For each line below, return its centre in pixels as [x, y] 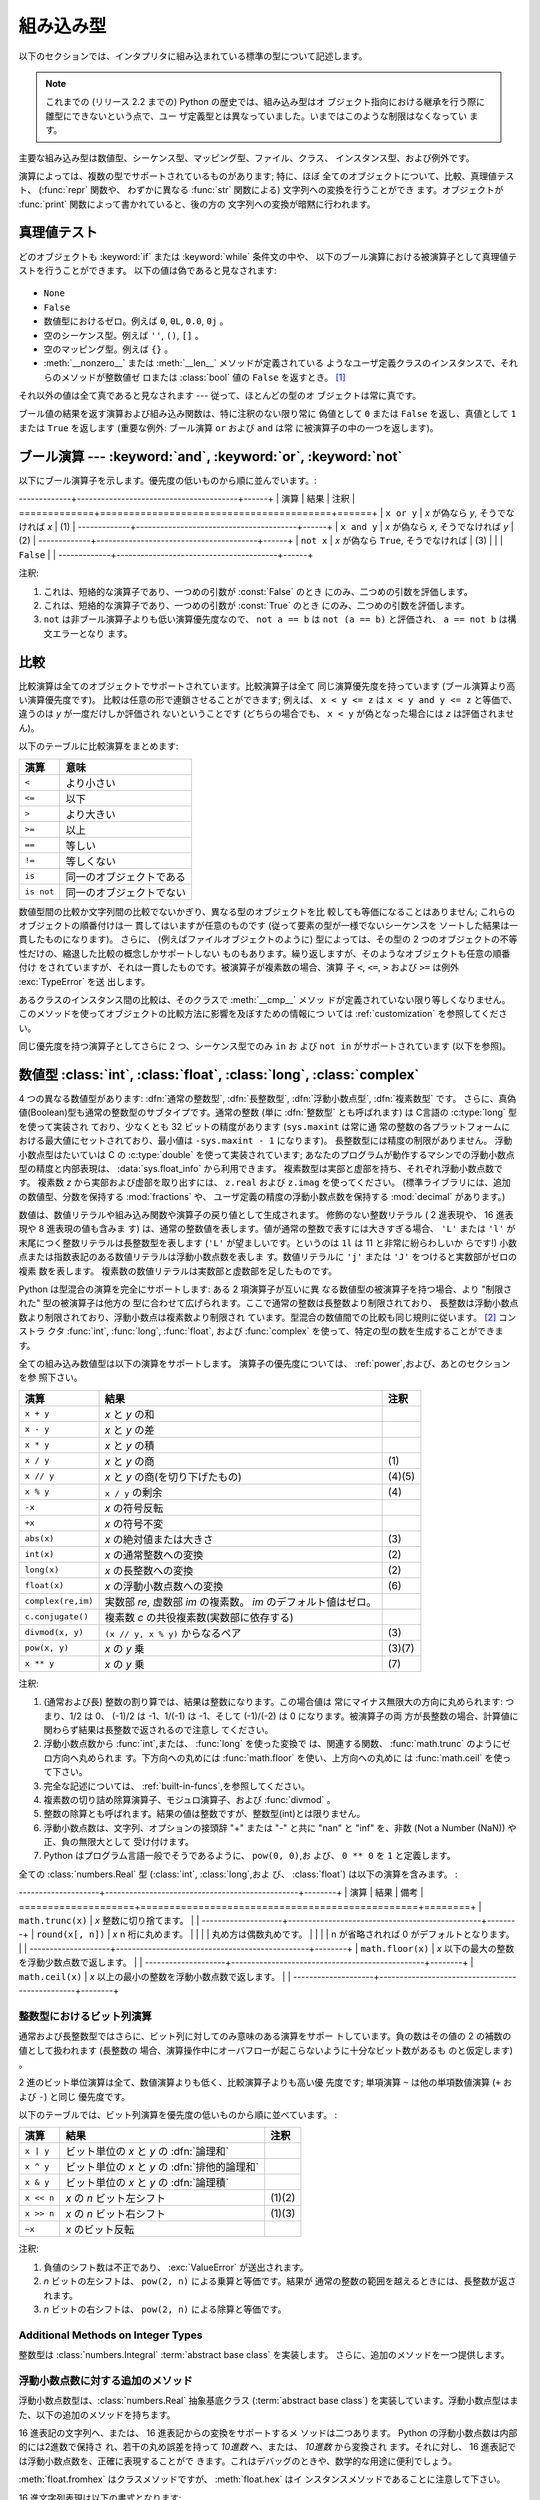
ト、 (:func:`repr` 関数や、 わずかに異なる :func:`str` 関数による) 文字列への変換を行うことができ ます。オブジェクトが [261, 190]
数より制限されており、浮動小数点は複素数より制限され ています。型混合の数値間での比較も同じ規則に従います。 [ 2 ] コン [267, 1317]
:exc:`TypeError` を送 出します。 [84, 981]
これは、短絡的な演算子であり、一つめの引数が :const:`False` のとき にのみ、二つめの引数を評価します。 [258, 591]
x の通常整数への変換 [154, 1555]
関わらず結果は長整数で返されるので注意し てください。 [158, 1729]
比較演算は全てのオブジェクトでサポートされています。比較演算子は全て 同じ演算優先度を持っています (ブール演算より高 [267, 686]
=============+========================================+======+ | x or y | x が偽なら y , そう [258, 512]
